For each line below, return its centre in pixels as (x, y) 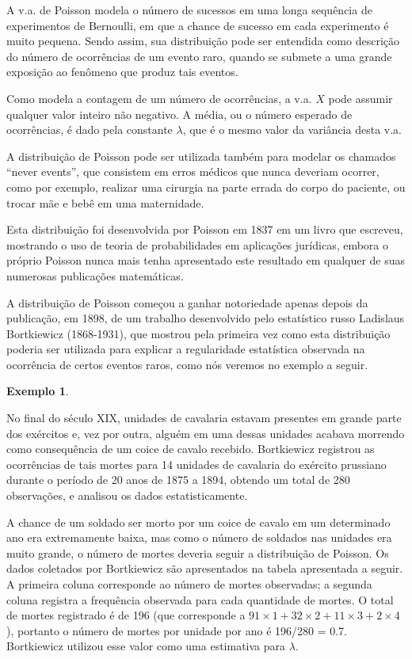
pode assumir (360, 98)
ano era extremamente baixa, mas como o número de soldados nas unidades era (199, 537)
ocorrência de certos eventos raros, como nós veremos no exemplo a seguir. (187, 364)
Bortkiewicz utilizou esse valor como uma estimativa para (146, 646)
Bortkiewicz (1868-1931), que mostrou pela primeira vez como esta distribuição (198, 333)
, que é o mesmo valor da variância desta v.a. (292, 130)
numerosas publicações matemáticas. (95, 275)
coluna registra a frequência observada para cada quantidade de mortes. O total (200, 599)
